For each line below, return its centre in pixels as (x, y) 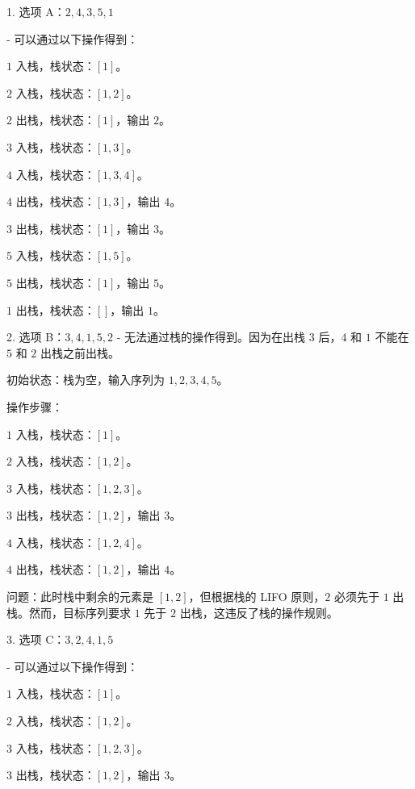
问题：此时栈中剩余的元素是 (80, 597)
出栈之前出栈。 (80, 352)
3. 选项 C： (36, 639)
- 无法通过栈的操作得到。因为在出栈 (211, 337)
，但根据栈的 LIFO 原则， (257, 597)
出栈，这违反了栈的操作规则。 (259, 612)
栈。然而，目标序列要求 (69, 612)
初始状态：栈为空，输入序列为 (86, 380)
